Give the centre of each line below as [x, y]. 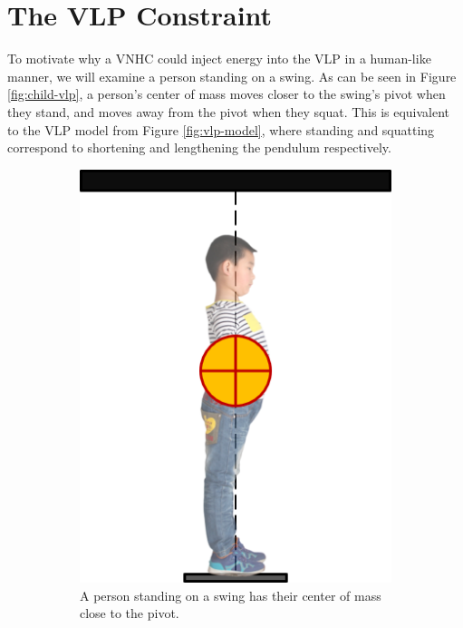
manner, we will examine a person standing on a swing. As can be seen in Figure [232, 76]
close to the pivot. [130, 613]
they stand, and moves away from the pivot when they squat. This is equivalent [229, 111]
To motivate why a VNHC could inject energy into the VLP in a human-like [219, 59]
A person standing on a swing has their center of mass [231, 595]
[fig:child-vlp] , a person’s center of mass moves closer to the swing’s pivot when [227, 94]
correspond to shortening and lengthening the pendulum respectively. [199, 147]
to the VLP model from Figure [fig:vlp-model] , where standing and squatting [221, 129]
